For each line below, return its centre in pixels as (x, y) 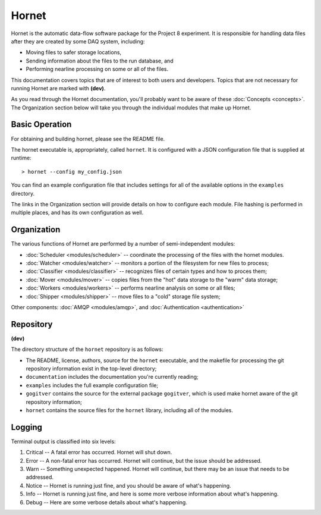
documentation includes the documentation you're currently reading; (112, 377)
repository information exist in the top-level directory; (91, 369)
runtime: (21, 158)
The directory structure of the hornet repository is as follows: (87, 349)
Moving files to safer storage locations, (74, 52)
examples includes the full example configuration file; (92, 385)
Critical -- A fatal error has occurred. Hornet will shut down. (99, 453)
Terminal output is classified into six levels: (63, 441)
